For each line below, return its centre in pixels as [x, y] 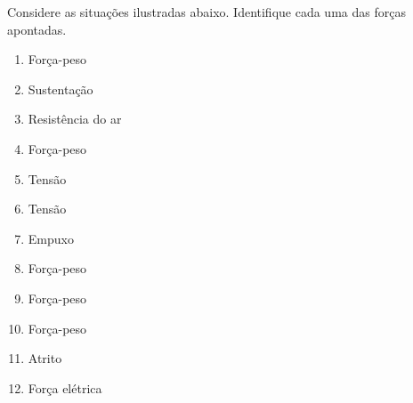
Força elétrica [65, 387]
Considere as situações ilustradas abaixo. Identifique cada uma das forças [206, 12]
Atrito [45, 358]
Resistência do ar [75, 119]
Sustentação [61, 89]
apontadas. [37, 29]
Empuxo [51, 238]
